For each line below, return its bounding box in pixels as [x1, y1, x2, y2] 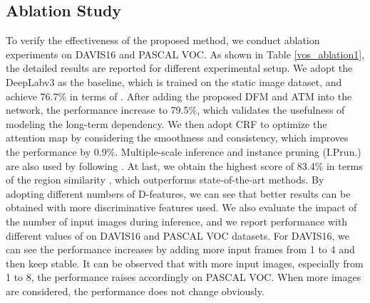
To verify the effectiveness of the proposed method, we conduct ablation [6, 33, 320, 48]
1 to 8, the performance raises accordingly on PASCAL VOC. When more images [6, 270, 361, 285]
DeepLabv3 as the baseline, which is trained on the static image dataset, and [6, 74, 342, 89]
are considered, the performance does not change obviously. [6, 283, 264, 298]
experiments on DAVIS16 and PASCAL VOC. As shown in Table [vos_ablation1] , [6, 46, 365, 61]
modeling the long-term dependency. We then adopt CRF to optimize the [6, 116, 327, 131]
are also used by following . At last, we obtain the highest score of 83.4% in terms [6, 158, 363, 173]
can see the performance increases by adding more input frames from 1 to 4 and [6, 242, 355, 257]
